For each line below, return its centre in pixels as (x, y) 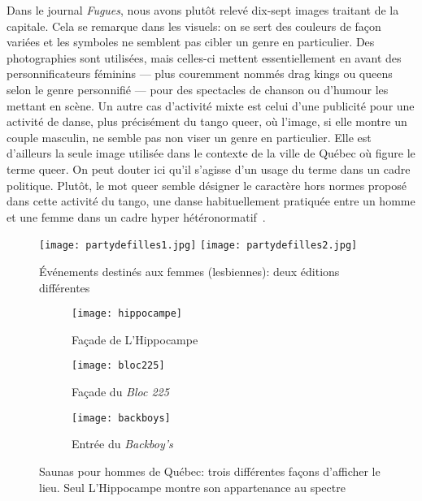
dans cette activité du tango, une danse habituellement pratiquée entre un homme (211, 201)
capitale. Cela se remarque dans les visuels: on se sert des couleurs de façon (194, 26)
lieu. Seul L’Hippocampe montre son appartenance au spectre (192, 487)
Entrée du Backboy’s (122, 444)
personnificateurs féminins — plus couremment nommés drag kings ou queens (200, 73)
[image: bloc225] (118, 366)
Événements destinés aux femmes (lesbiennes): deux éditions (189, 271)
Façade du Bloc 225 (120, 392)
